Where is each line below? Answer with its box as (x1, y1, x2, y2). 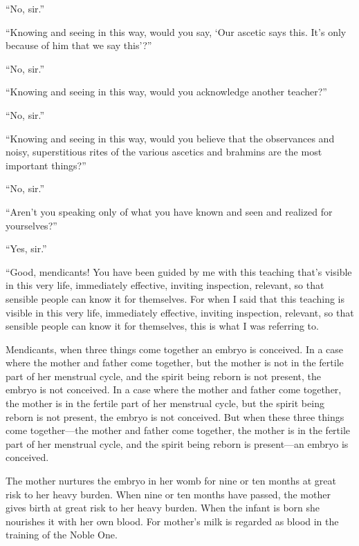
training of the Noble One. (6, 527, 118, 542)
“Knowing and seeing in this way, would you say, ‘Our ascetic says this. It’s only (6, 24, 347, 39)
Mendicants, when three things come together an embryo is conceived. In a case (6, 341, 344, 356)
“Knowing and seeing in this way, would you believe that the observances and (6, 131, 335, 145)
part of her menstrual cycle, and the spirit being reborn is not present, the (6, 368, 321, 383)
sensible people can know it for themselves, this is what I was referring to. (6, 319, 319, 333)
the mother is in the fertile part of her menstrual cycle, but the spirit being (6, 396, 324, 411)
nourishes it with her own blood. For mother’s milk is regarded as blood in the (6, 514, 339, 528)
